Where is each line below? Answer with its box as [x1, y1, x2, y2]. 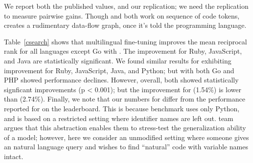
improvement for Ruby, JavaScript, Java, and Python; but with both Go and [4, 65, 234, 75]
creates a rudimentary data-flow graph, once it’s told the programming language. [4, 20, 247, 30]
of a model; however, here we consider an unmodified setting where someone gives [4, 132, 249, 142]
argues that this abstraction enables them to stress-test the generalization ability [4, 122, 246, 133]
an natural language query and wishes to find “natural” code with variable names [4, 142, 248, 152]
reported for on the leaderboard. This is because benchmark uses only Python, [4, 103, 240, 113]
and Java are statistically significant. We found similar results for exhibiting [4, 55, 231, 65]
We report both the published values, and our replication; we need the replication [4, 1, 249, 11]
